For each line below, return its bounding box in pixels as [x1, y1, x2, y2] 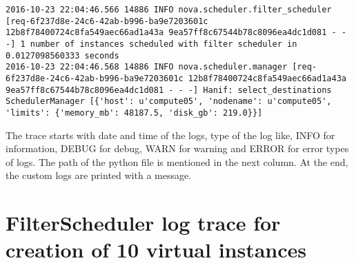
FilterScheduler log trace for [6, 209, 281, 237]
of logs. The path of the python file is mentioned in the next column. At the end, [6, 154, 348, 169]
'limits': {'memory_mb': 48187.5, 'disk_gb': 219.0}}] [6, 107, 263, 118]
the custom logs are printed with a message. [6, 168, 192, 182]
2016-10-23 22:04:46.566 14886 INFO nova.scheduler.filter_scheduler [6, 5, 332, 14]
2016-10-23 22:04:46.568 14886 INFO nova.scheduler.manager [6, 62, 288, 72]
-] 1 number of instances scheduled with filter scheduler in [6, 39, 297, 49]
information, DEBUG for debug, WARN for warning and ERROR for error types [6, 141, 349, 156]
